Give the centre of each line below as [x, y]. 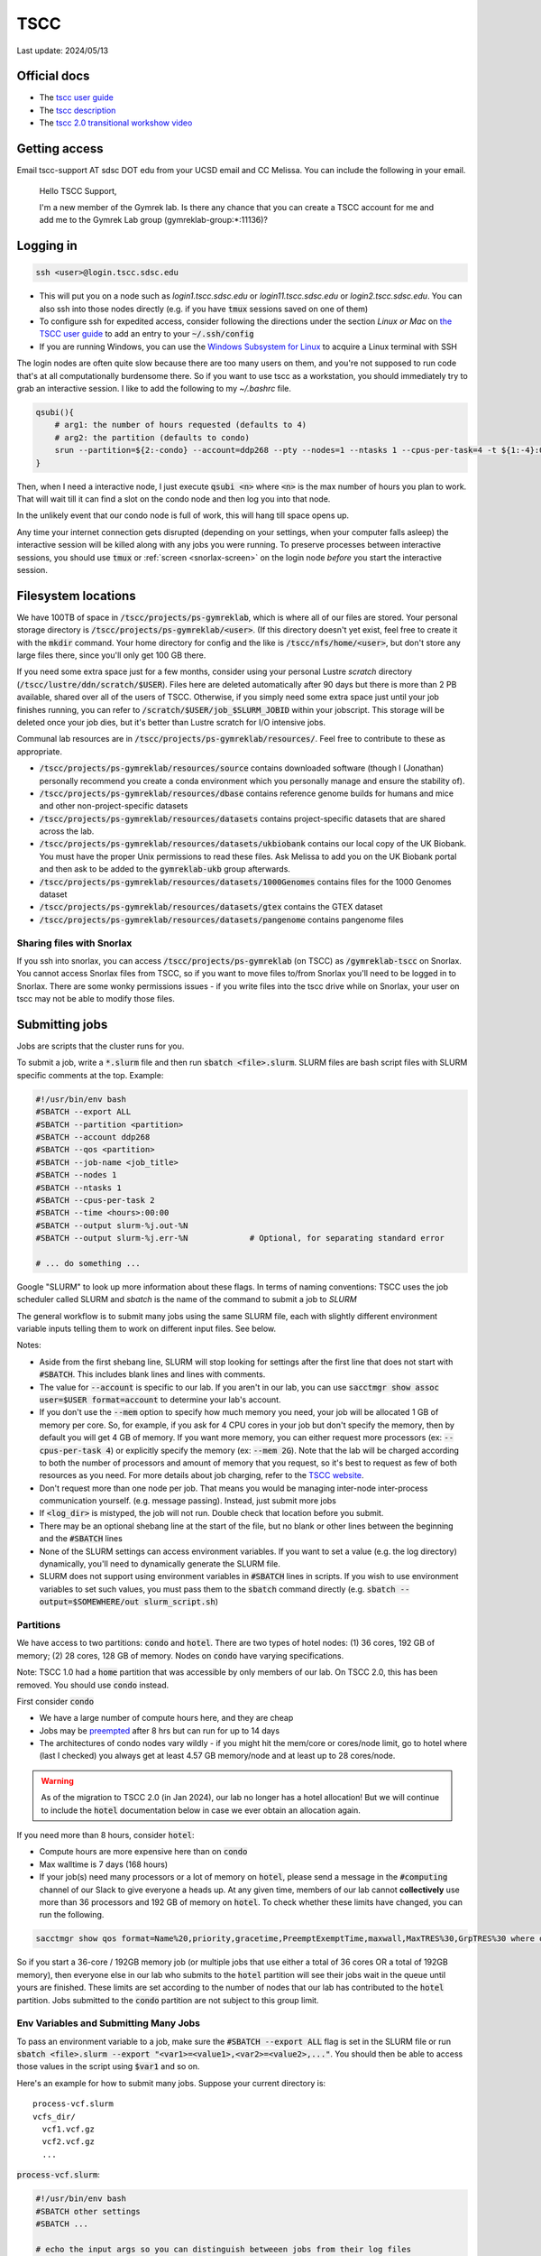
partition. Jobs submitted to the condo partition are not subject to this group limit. [168, 2000]
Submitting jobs [62, 1024]
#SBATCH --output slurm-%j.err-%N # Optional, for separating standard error [240, 1238]
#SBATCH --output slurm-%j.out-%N [112, 1225]
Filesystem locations [76, 596]
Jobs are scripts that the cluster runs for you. [101, 1046]
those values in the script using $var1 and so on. [108, 2066]
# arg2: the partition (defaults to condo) [152, 437]
